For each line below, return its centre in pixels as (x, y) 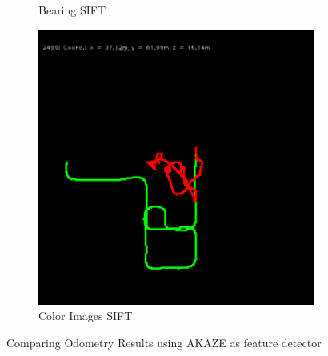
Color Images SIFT (86, 316)
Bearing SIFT (72, 10)
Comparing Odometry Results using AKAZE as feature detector (164, 342)
